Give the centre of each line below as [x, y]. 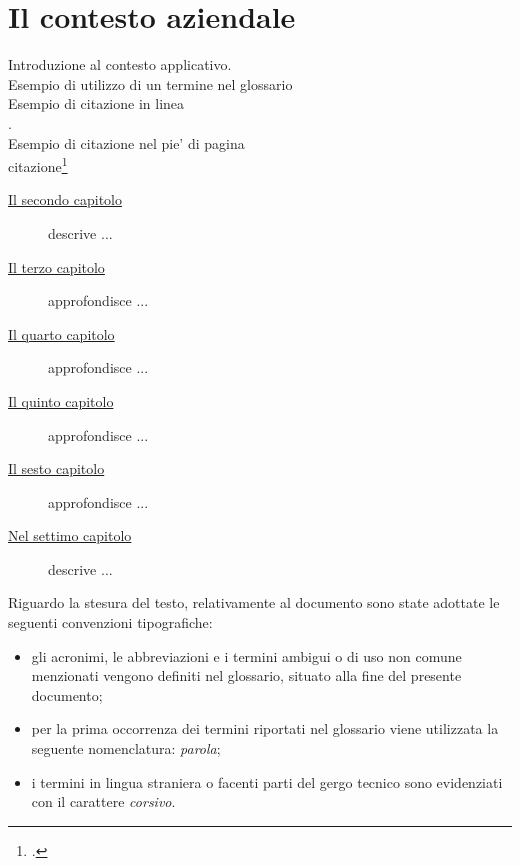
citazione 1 [38, 164]
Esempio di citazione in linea [96, 103]
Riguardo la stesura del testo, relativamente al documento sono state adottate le [254, 602]
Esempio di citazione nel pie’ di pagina [126, 142]
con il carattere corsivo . [103, 801]
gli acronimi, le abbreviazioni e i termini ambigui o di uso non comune [246, 655]
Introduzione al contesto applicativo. [120, 64]
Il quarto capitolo [61, 333]
